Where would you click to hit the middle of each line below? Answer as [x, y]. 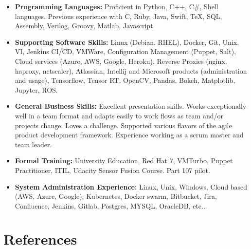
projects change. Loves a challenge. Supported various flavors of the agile [123, 125]
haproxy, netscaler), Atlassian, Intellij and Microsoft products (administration [131, 70]
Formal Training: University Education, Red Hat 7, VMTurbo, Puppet [124, 161]
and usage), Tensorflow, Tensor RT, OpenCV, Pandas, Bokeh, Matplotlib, [125, 80]
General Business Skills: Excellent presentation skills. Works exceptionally [131, 106]
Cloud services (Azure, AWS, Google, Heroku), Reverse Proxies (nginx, [121, 61]
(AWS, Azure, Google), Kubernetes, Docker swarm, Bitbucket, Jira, [116, 196]
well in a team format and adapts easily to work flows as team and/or [119, 115]
